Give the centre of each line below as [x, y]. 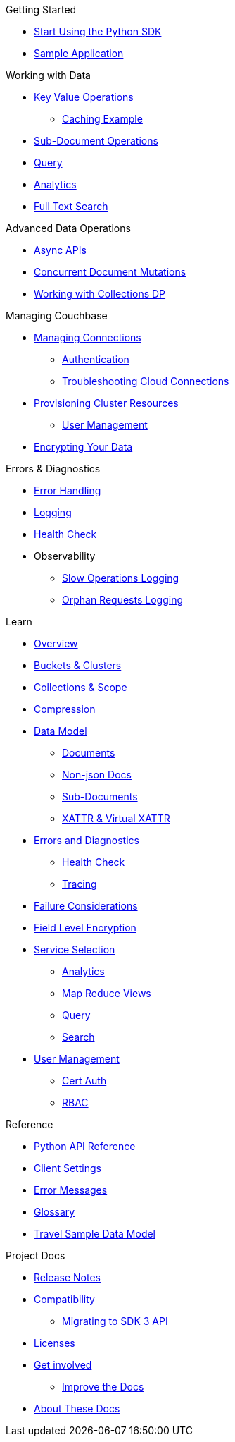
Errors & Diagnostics [53, 469]
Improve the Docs [103, 1387]
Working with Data [48, 75]
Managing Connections [88, 337]
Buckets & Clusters [78, 665]
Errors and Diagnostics [87, 840]
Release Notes [67, 1277]
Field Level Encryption [85, 928]
